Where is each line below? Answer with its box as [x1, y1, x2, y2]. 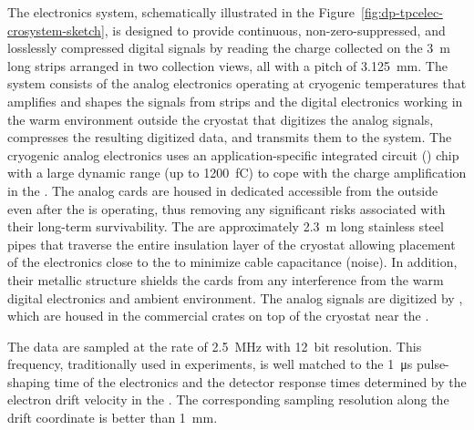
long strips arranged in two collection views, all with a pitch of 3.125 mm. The [7, 56, 448, 75]
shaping [7, 372, 50, 391]
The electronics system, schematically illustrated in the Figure [7, 3, 355, 21]
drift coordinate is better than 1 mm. [7, 408, 218, 427]
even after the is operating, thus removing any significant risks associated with [7, 199, 446, 218]
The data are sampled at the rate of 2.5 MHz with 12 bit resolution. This [7, 336, 422, 355]
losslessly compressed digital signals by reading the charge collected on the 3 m [7, 38, 451, 57]
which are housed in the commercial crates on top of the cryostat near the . [7, 306, 429, 325]
